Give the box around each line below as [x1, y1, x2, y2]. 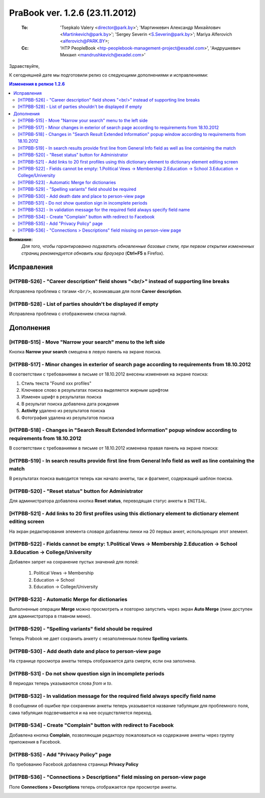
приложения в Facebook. [9, 739, 61, 745]
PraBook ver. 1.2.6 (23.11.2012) [9, 7, 137, 18]
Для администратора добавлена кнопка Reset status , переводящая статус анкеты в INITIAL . [9, 498, 207, 504]
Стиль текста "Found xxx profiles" [21, 380, 92, 386]
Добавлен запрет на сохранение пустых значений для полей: [9, 559, 139, 565]
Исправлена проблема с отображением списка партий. [9, 311, 127, 317]
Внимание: [9, 236, 33, 242]
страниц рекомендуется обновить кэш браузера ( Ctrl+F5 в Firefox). [21, 250, 164, 256]
